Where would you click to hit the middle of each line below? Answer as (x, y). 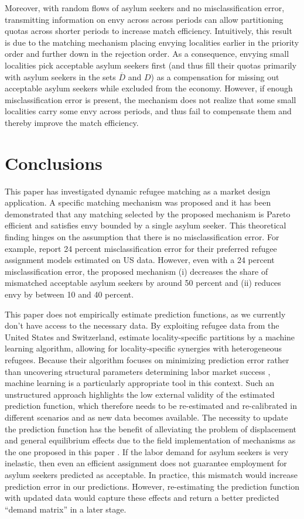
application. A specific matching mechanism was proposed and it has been (138, 202)
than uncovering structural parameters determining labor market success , (138, 371)
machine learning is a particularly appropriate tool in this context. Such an (140, 383)
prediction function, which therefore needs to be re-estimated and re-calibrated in (151, 406)
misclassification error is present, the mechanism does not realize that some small (151, 99)
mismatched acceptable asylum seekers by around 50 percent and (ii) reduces (143, 283)
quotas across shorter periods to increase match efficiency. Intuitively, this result (148, 31)
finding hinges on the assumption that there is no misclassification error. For (142, 237)
